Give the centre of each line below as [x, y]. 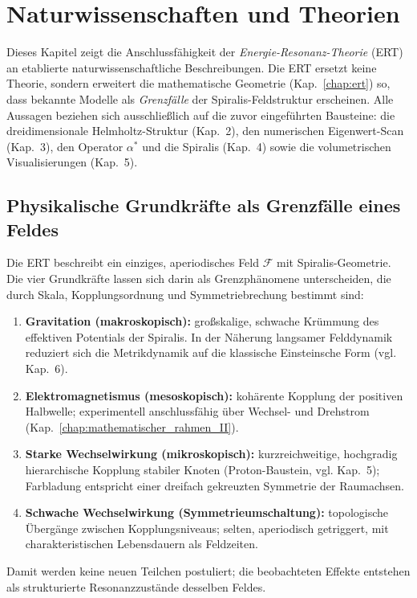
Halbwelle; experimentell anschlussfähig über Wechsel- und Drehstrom [197, 411]
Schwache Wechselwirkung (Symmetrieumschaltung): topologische [207, 512]
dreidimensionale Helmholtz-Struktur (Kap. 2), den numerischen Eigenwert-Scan [205, 131]
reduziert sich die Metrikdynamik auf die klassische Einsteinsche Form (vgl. [211, 352]
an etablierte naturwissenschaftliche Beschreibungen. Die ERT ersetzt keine [192, 67]
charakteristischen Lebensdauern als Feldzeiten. [142, 544]
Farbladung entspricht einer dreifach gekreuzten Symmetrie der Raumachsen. [215, 485]
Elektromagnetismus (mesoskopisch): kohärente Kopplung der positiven [214, 395]
